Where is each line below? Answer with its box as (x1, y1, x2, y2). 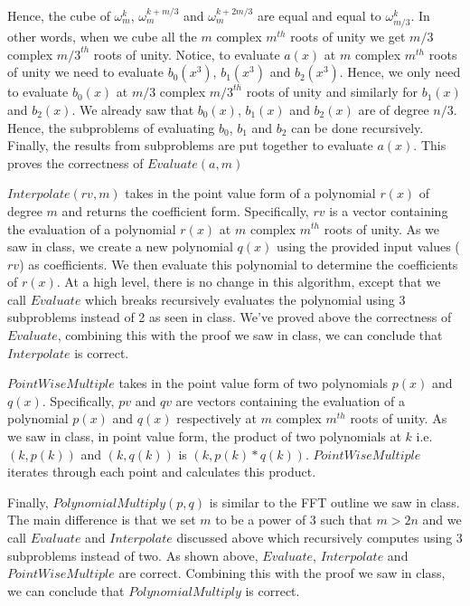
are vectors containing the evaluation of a (175, 391, 405, 410)
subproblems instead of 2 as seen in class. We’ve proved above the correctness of (7, 308, 452, 327)
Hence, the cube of (7, 6, 110, 24)
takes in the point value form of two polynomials (118, 374, 389, 393)
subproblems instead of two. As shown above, (7, 545, 258, 564)
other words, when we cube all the (7, 27, 197, 46)
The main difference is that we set (7, 510, 196, 529)
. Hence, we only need (339, 62, 461, 81)
